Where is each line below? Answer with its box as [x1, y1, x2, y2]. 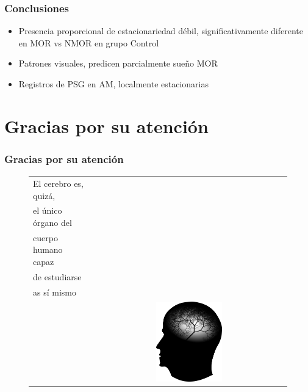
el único [33, 204, 62, 217]
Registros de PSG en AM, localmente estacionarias [18, 78, 209, 90]
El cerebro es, [33, 176, 84, 189]
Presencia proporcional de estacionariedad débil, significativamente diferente [18, 24, 303, 37]
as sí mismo [33, 285, 76, 298]
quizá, [33, 189, 56, 201]
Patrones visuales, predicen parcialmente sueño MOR [18, 57, 218, 70]
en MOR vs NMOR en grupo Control [18, 36, 159, 49]
